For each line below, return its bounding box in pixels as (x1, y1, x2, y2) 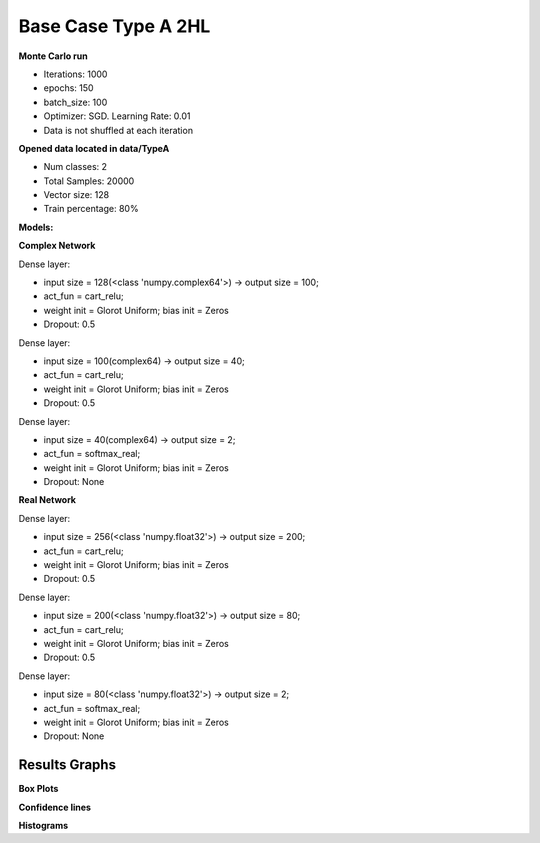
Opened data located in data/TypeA (18, 142, 170, 154)
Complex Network (18, 240, 96, 252)
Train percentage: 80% (43, 203, 139, 215)
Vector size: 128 (43, 189, 110, 201)
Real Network (18, 494, 77, 506)
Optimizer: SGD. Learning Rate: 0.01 (43, 110, 191, 122)
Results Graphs (18, 756, 117, 774)
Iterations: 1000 (43, 68, 108, 80)
